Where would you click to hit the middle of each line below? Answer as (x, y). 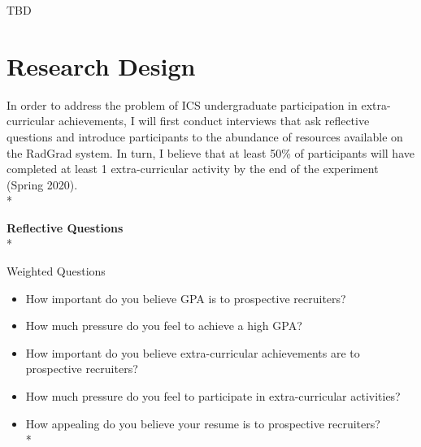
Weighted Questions (56, 271)
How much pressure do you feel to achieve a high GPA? (164, 325)
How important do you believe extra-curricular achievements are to (193, 352)
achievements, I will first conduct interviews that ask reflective (214, 121)
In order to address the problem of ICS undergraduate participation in (182, 104)
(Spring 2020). (42, 184)
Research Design (101, 65)
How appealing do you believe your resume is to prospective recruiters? (203, 423)
